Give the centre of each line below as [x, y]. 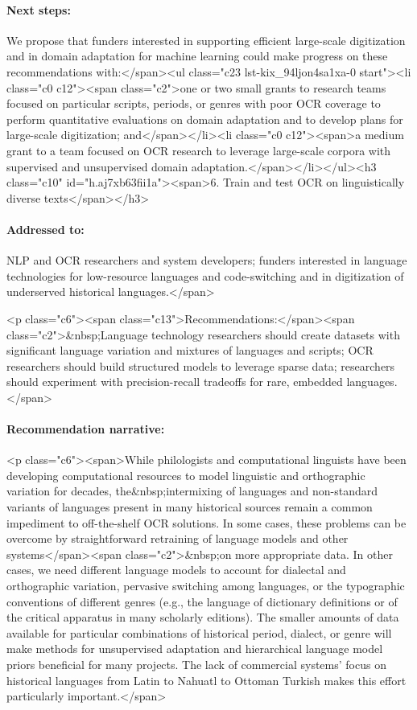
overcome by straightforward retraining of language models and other [178, 538]
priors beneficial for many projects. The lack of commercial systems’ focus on [196, 664]
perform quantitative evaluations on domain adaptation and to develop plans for [205, 119]
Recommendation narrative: [86, 429]
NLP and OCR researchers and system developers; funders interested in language [207, 260]
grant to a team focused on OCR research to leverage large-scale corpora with [199, 150]
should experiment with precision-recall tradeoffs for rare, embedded [175, 382]
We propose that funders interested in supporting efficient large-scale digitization [206, 40]
